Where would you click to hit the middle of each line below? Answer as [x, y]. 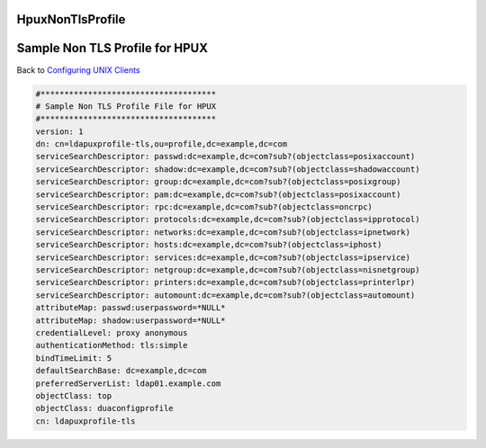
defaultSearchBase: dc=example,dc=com [121, 371]
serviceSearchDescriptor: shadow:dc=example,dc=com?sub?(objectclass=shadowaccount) [228, 169]
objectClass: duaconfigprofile [105, 408]
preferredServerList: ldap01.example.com [128, 383]
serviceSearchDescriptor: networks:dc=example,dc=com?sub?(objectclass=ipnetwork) [223, 232]
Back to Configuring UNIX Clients [78, 70]
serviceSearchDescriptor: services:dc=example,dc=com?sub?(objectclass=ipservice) [223, 257]
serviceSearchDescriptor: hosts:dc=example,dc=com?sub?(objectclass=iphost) [209, 245]
